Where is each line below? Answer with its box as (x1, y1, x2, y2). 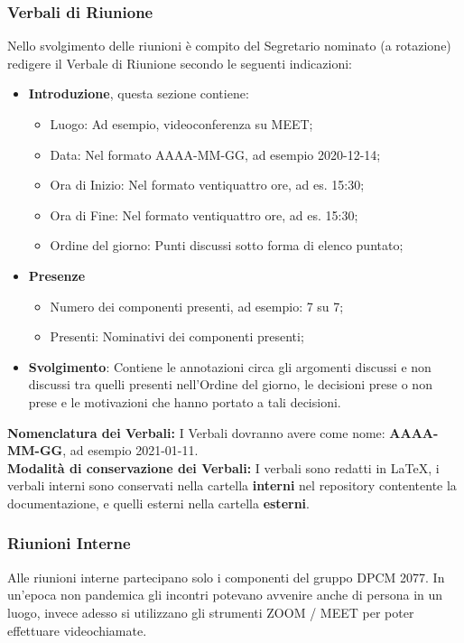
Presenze (28, 266, 86, 284)
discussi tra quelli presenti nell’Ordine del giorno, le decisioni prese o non (28, 375, 432, 394)
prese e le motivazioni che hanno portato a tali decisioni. (28, 392, 341, 411)
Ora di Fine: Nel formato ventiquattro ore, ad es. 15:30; (50, 205, 358, 224)
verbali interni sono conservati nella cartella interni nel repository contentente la (7, 476, 457, 495)
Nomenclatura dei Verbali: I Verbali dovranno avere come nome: (7, 423, 385, 442)
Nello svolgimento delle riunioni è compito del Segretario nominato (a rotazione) (7, 36, 451, 55)
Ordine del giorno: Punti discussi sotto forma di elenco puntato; (50, 236, 404, 255)
